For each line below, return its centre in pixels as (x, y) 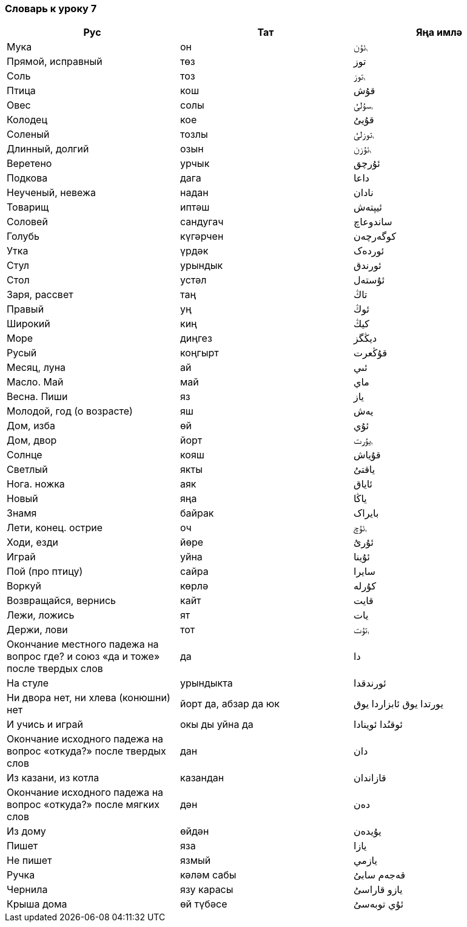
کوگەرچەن (375, 236)
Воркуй (24, 586)
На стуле (28, 683)
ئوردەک (369, 251)
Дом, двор (32, 440)
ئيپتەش (368, 207)
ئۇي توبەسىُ (378, 904)
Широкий (29, 324)
